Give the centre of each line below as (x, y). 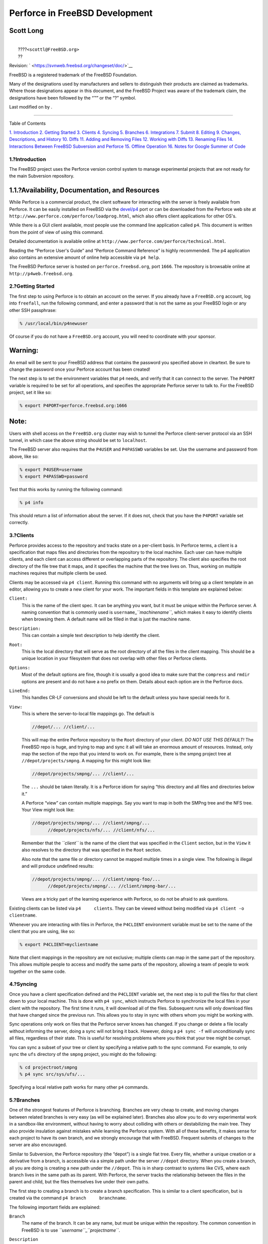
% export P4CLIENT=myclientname (59, 944)
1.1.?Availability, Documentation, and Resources (84, 190)
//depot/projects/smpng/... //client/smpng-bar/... (112, 886)
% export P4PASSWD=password (54, 477)
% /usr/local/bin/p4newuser (54, 323)
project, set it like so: (31, 393)
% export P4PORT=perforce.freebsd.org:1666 (73, 406)
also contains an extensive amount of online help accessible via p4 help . (85, 257)
